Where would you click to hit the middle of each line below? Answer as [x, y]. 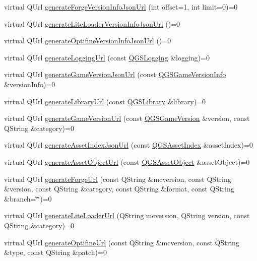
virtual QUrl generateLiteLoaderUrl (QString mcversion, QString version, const [127, 215]
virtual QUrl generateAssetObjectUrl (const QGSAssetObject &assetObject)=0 [127, 161]
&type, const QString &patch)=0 [55, 252]
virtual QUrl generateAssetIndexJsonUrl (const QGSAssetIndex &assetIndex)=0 [128, 145]
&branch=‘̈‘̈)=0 [28, 198]
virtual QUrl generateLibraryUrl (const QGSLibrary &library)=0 [105, 101]
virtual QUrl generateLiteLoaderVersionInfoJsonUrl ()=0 [92, 23]
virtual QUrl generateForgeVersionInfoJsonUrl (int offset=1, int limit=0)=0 [121, 7]
